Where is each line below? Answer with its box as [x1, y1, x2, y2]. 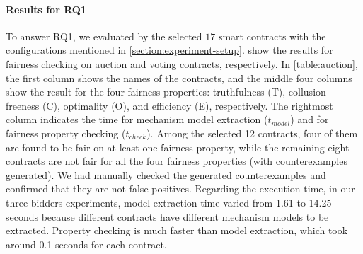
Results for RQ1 [6, 1, 86, 16]
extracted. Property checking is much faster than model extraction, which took [6, 223, 348, 238]
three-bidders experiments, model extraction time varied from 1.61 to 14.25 [6, 195, 332, 209]
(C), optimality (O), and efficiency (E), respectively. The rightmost [42, 98, 333, 112]
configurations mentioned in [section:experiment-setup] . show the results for [6, 42, 333, 57]
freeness [6, 98, 40, 112]
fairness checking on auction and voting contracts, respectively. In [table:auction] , [6, 56, 358, 71]
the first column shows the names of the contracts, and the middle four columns [6, 70, 352, 85]
